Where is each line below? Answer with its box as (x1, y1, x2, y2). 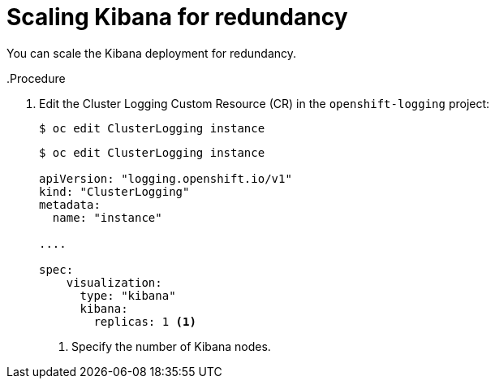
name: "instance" (52, 210, 162, 224)
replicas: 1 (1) (93, 314, 196, 328)
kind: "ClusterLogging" (39, 184, 190, 198)
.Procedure (6, 71, 66, 85)
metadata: (39, 197, 101, 211)
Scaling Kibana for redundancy (6, 3, 348, 31)
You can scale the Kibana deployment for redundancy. (6, 45, 297, 60)
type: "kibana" (80, 288, 176, 302)
